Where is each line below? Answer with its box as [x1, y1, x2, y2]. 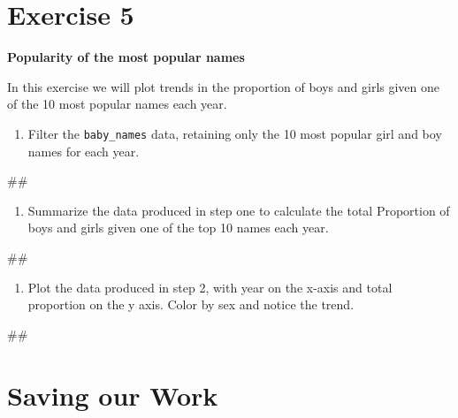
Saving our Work [7, 376, 218, 413]
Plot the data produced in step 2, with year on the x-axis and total [27, 277, 393, 296]
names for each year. [27, 141, 140, 160]
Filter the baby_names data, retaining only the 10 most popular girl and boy [27, 124, 442, 142]
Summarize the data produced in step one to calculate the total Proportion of [27, 201, 450, 219]
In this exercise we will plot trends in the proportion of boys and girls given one [7, 77, 440, 95]
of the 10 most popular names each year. [7, 95, 227, 113]
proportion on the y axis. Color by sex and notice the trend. [27, 295, 355, 314]
